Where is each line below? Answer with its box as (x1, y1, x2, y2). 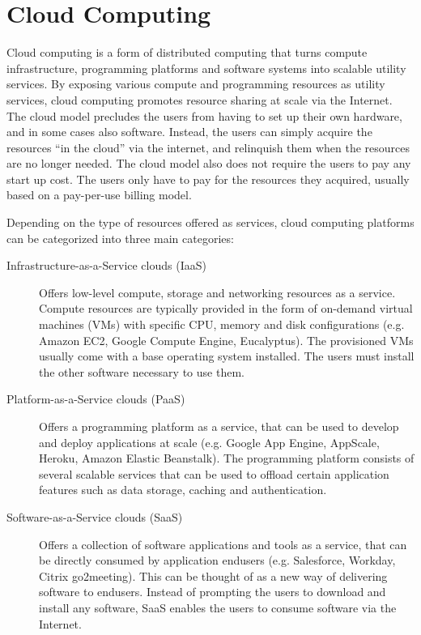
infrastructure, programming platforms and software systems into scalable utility (6, 59, 406, 76)
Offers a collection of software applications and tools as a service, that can (39, 535, 407, 552)
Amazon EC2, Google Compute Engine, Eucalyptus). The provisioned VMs (39, 331, 414, 348)
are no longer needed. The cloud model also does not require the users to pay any (6, 155, 411, 172)
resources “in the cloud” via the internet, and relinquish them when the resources (6, 139, 410, 156)
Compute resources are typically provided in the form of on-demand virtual (39, 300, 413, 317)
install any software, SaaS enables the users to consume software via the (39, 599, 397, 616)
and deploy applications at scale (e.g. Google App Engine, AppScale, (39, 433, 380, 450)
